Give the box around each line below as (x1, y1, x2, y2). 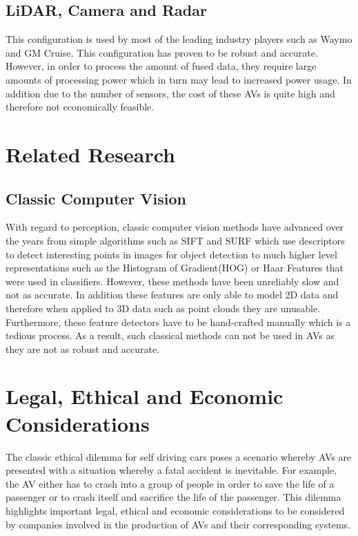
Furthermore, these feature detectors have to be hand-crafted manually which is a (6, 314, 351, 329)
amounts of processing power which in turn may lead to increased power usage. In (6, 72, 352, 86)
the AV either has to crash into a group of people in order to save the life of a (6, 476, 335, 490)
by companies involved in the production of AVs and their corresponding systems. (6, 517, 350, 531)
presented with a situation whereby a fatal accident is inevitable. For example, (6, 463, 337, 477)
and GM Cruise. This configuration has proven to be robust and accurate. (6, 45, 318, 59)
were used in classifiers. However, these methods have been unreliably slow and (6, 274, 339, 288)
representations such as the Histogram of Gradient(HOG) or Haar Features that (6, 260, 344, 275)
